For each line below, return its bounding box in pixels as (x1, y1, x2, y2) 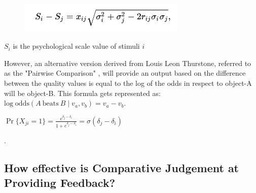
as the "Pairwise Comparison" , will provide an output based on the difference (4, 68, 246, 78)
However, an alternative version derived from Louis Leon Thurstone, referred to (4, 57, 251, 68)
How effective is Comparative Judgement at (4, 159, 239, 175)
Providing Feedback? (4, 175, 116, 190)
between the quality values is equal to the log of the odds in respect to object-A (4, 77, 252, 88)
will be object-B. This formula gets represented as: (4, 87, 161, 98)
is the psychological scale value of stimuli (13, 41, 140, 51)
